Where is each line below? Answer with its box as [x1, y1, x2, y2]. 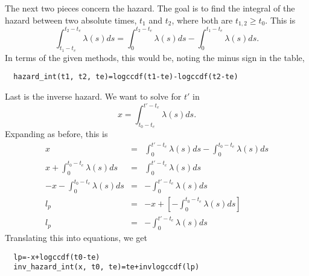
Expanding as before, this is [5, 127, 108, 140]
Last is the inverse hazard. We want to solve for [5, 90, 182, 102]
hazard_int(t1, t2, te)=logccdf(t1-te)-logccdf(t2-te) [13, 72, 238, 82]
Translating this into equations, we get [5, 231, 147, 244]
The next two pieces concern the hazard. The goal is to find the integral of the [5, 2, 295, 14]
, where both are [171, 13, 233, 26]
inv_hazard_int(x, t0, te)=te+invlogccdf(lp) [13, 263, 200, 272]
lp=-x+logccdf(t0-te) [13, 252, 100, 262]
